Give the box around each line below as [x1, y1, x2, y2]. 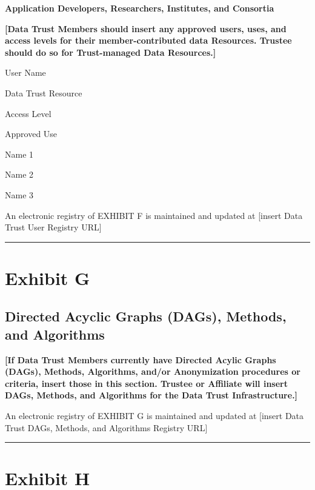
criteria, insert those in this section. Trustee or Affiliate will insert [5, 377, 288, 389]
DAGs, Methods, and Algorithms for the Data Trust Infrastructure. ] [5, 389, 298, 401]
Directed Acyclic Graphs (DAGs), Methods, [5, 307, 287, 326]
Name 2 [5, 168, 34, 181]
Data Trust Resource [5, 86, 82, 99]
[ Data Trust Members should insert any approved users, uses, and [5, 22, 287, 35]
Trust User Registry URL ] [5, 221, 102, 233]
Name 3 [5, 188, 34, 201]
